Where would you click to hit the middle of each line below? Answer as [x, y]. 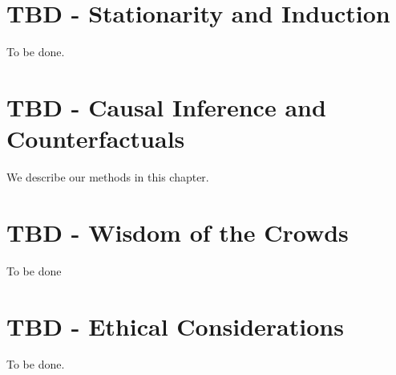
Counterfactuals [96, 139]
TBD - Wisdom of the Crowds [178, 232]
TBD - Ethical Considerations [175, 326]
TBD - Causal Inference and [166, 106]
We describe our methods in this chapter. [108, 177]
